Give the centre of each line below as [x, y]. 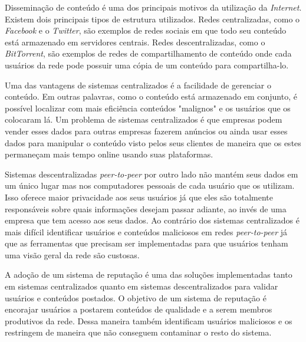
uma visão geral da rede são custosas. [72, 254]
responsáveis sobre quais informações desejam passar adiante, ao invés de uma [146, 208]
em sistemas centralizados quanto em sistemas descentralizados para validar [142, 286]
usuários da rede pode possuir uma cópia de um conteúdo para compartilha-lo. [147, 65]
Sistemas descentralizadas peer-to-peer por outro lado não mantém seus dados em [152, 174]
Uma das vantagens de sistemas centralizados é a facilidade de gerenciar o [138, 85]
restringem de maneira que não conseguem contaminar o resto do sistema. [138, 332]
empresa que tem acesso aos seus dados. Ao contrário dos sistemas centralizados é [152, 220]
